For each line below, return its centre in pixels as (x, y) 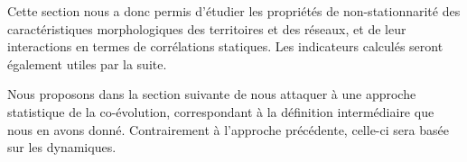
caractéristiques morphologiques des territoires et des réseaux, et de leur (207, 28)
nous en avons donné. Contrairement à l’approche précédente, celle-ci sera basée (228, 129)
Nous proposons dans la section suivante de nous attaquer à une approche (212, 94)
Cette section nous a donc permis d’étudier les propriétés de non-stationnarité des (234, 11)
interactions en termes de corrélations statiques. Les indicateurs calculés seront (225, 46)
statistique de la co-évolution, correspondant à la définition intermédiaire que (221, 111)
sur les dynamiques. (62, 147)
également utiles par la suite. (87, 63)
